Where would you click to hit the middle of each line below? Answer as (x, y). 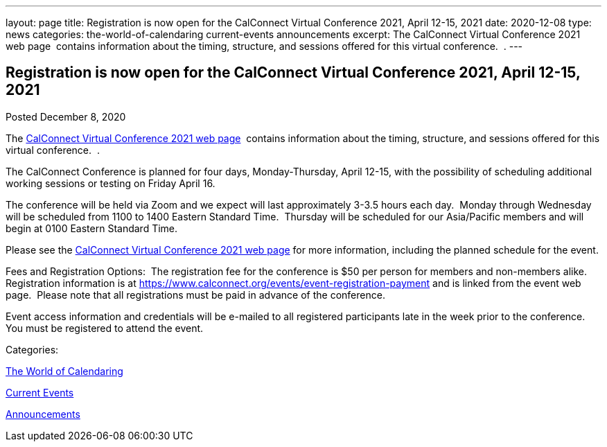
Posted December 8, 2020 (66, 116)
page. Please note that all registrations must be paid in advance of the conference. (195, 295)
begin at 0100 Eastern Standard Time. (92, 228)
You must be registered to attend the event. (105, 328)
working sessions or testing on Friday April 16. (111, 183)
